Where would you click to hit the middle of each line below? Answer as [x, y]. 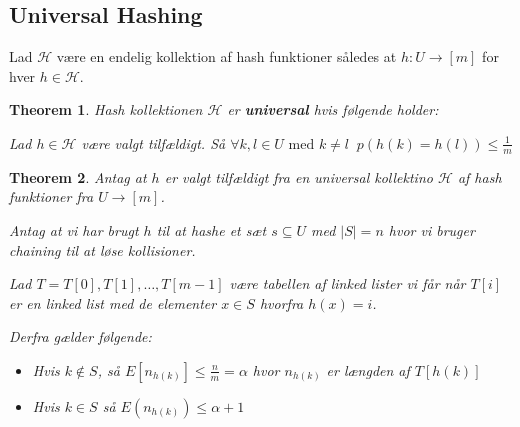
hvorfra [281, 302]
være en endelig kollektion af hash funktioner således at [226, 56]
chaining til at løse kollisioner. [102, 249]
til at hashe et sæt [211, 230]
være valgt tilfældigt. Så [153, 142]
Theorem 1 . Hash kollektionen [106, 109]
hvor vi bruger [431, 230]
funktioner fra [51, 196]
